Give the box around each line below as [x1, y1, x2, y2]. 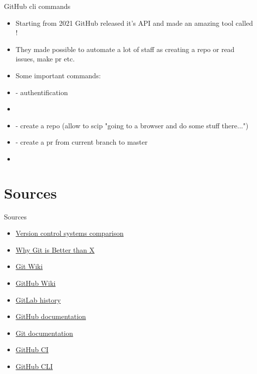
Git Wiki [15, 261, 43, 271]
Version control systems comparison [15, 228, 124, 238]
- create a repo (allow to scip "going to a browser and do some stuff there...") [15, 120, 249, 130]
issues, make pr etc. [15, 53, 75, 64]
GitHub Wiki [15, 278, 56, 288]
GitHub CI [15, 344, 49, 355]
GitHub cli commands [4, 1, 71, 11]
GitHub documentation [15, 311, 86, 321]
